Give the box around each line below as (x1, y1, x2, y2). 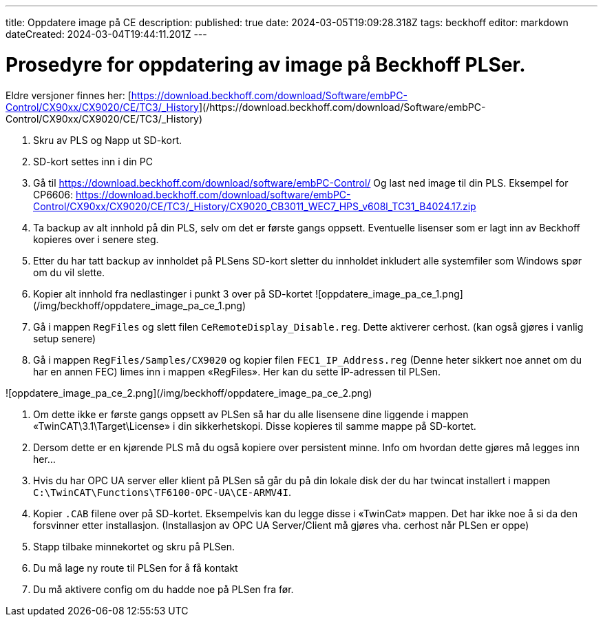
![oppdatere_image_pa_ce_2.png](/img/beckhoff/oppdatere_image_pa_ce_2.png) (6, 386, 372, 399)
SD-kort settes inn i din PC (33, 155, 153, 167)
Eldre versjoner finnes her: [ (6, 89, 131, 101)
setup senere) (33, 332, 96, 344)
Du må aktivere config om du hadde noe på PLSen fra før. (33, 583, 294, 595)
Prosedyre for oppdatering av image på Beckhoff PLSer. (6, 52, 526, 76)
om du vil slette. (33, 266, 105, 278)
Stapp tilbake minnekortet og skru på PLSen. (33, 540, 235, 552)
